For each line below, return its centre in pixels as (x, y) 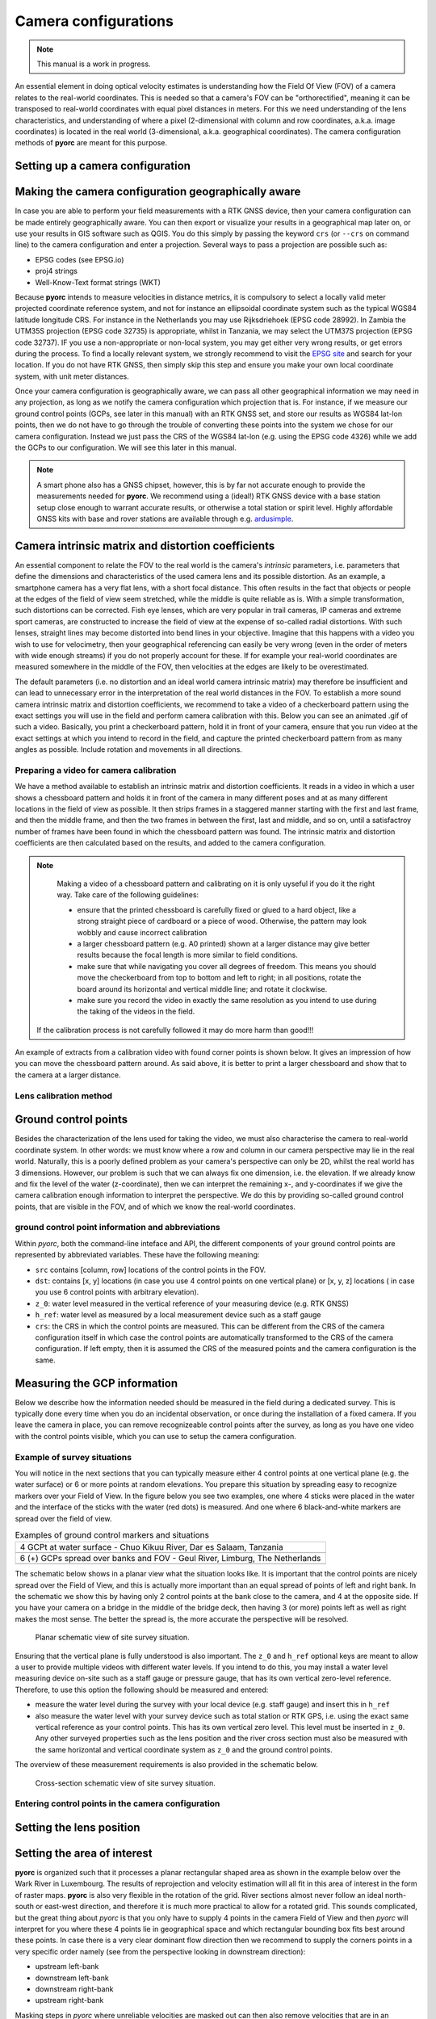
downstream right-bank (74, 1989)
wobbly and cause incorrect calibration (142, 932)
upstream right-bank (69, 2000)
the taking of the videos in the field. (136, 1012)
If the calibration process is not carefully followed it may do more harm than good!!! (175, 1030)
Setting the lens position (78, 1827)
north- (396, 1895)
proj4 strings (57, 271)
